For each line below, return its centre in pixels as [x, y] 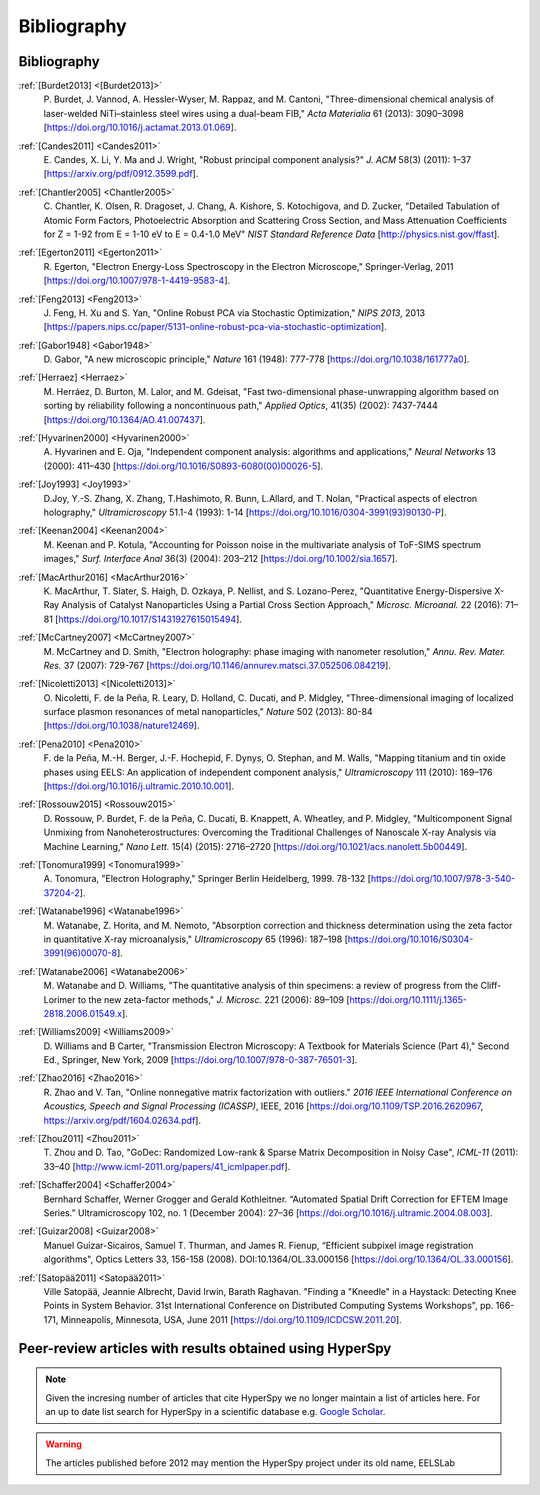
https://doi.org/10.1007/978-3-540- [443, 879]
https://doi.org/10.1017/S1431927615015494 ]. [150, 619]
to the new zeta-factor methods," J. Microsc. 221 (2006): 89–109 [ [213, 999]
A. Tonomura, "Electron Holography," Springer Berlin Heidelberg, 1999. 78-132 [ [207, 879]
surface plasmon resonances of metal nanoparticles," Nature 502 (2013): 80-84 [208, 712]
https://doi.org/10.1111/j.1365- [408, 999]
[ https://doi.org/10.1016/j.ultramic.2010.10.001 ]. [139, 786]
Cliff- [491, 986]
